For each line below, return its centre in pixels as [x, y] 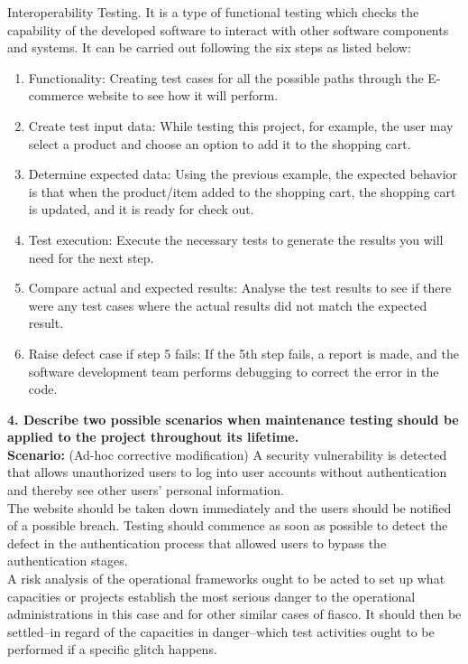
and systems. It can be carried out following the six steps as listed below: [209, 47]
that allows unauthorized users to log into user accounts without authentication [227, 472]
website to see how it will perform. [183, 95]
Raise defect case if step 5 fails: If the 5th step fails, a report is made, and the [243, 353]
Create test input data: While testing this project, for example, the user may [241, 125]
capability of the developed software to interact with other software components [228, 29]
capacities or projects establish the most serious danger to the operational [211, 596]
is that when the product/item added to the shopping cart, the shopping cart [242, 191]
